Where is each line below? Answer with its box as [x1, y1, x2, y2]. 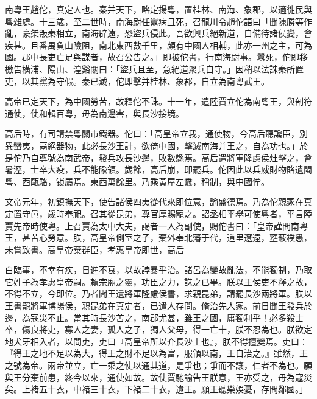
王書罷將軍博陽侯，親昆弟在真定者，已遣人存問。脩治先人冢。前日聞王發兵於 [5, 299, 312, 312]
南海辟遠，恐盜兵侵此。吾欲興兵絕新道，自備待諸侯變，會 [81, 27, 312, 40]
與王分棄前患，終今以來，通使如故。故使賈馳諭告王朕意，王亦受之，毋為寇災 [5, 370, 312, 383]
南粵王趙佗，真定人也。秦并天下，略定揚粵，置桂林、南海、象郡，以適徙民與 [5, 3, 312, 15]
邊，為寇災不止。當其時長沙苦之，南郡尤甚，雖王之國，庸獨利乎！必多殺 [5, 311, 295, 324]
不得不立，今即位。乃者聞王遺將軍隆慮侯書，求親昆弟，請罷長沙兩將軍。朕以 [5, 287, 312, 300]
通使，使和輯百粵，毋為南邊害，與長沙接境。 [5, 106, 184, 119]
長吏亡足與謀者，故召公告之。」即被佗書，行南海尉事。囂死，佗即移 [38, 50, 308, 63]
